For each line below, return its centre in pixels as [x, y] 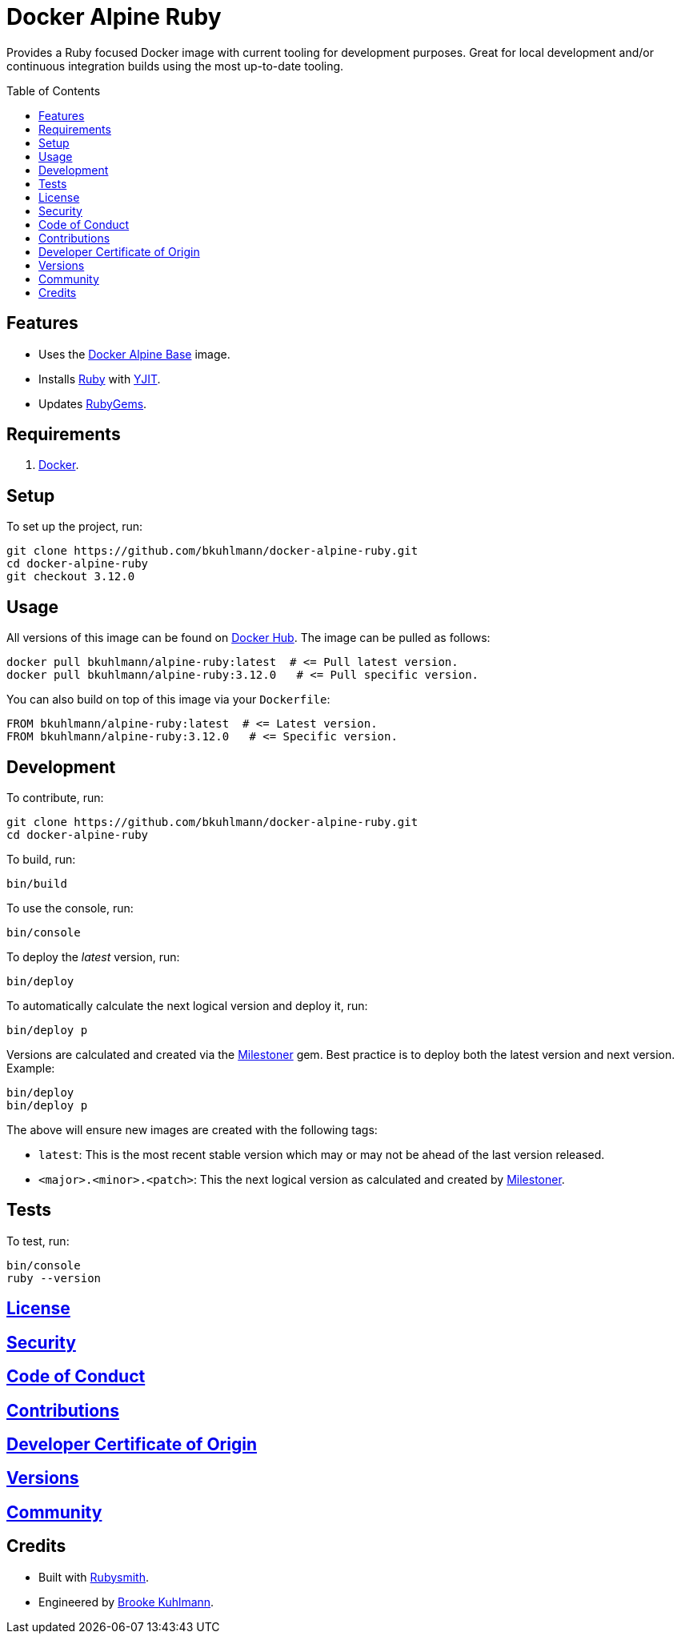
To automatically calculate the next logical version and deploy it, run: [187, 1005]
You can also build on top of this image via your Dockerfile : [168, 700]
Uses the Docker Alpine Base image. [134, 354]
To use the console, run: [70, 908]
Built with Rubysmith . [94, 1577]
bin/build [37, 883]
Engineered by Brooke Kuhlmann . [126, 1602]
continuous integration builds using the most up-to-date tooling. [175, 66]
